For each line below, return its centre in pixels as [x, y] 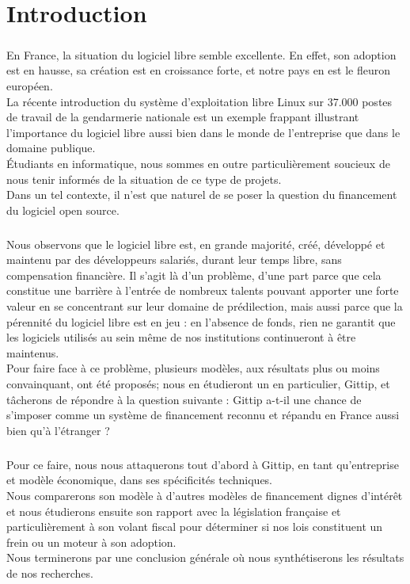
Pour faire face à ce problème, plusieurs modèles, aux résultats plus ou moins [193, 368]
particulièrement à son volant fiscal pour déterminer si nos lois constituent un [195, 527]
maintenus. [33, 352]
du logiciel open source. [63, 210]
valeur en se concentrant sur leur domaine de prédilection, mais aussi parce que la [205, 306]
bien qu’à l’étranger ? [58, 430]
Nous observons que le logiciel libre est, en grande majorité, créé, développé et [196, 244]
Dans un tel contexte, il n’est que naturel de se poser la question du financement [202, 195]
